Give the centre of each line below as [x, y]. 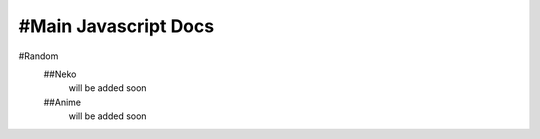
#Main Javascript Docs [116, 26]
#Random [38, 56]
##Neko [60, 74]
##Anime [62, 102]
